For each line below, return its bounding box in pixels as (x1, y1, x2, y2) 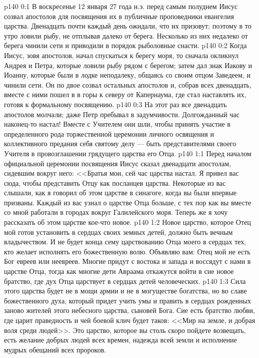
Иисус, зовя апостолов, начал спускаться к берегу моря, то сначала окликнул (4, 50, 238, 60)
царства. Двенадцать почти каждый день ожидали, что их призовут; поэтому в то (4, 21, 251, 31)
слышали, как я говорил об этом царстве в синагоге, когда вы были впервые (4, 187, 237, 198)
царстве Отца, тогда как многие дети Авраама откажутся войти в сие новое (4, 266, 234, 276)
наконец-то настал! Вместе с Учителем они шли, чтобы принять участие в (4, 119, 230, 129)
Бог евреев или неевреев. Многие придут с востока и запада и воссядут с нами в (4, 256, 251, 266)
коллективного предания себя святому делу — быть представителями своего (4, 138, 236, 149)
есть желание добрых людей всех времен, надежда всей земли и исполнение (4, 334, 237, 345)
